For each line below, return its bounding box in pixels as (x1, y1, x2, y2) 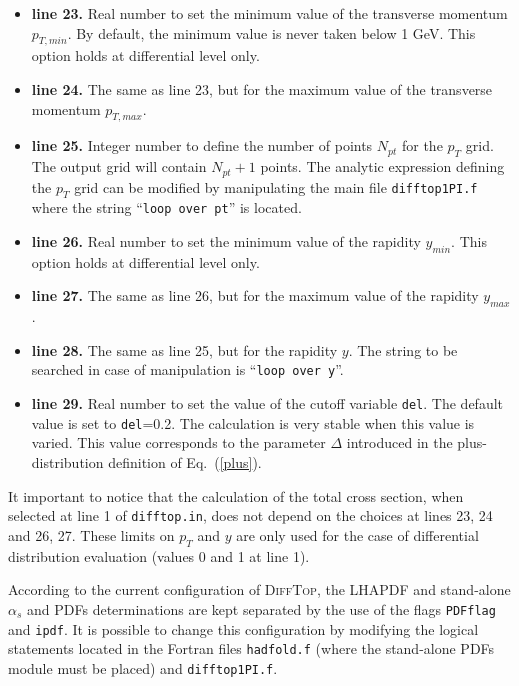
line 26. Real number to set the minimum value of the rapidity (31, 231, 421, 252)
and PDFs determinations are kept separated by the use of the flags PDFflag (27, 598, 496, 619)
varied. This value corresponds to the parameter (31, 432, 326, 453)
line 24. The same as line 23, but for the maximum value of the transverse (31, 78, 493, 99)
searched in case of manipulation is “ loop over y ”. (31, 359, 344, 380)
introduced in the (346, 432, 453, 453)
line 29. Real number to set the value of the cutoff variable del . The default (31, 393, 504, 414)
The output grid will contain (31, 156, 207, 177)
